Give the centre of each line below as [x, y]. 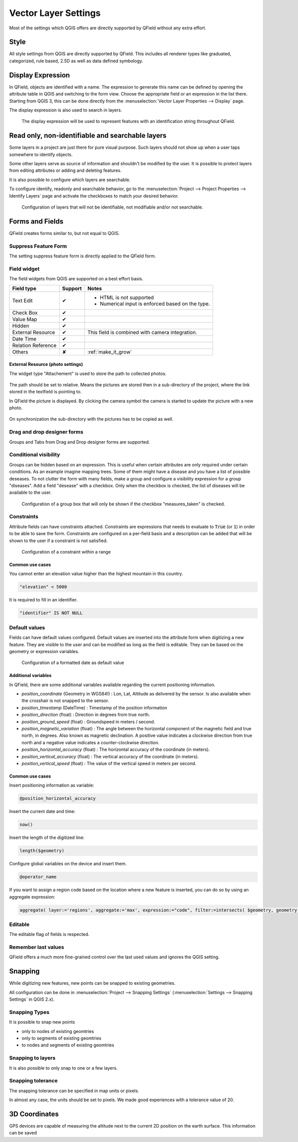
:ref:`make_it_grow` [110, 352]
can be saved [23, 1133]
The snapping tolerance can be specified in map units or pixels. [74, 1091]
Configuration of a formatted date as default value [73, 663]
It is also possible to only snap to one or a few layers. [63, 1068]
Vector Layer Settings [55, 13]
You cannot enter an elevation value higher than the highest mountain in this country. [96, 574]
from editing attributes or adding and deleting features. [65, 171]
